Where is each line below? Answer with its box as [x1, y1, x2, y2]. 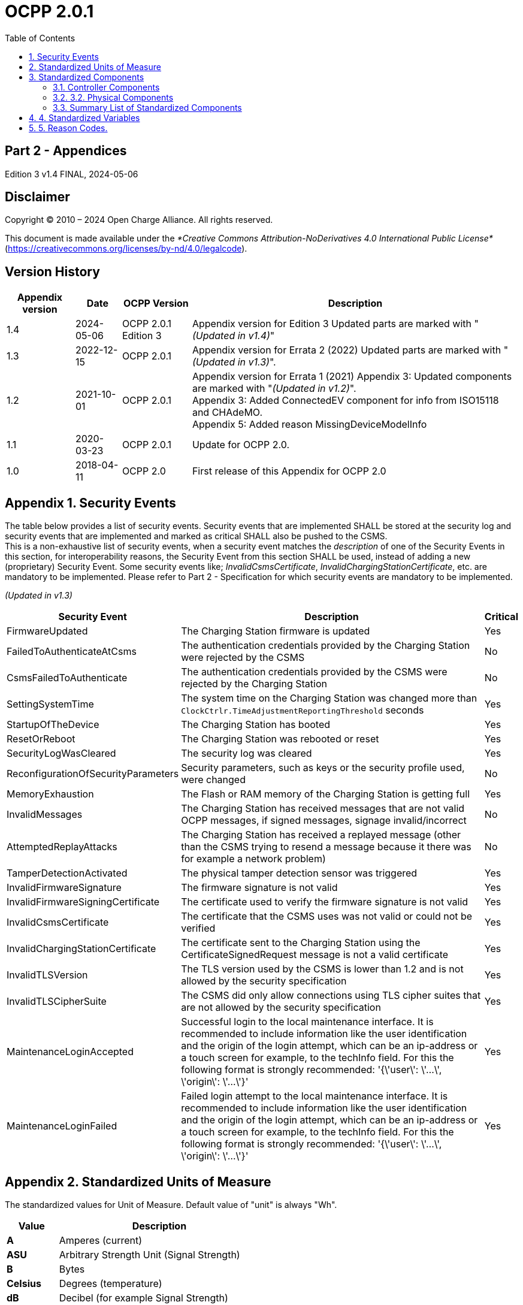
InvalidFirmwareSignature [7, 881, 122, 894]
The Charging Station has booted [181, 718, 331, 731]
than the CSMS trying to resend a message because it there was [181, 841, 471, 853]
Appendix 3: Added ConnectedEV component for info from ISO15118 [192, 394, 499, 407]
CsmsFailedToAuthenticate [7, 672, 128, 684]
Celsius [7, 1277, 41, 1289]
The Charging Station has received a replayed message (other [181, 829, 461, 841]
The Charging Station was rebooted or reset [181, 733, 379, 745]
